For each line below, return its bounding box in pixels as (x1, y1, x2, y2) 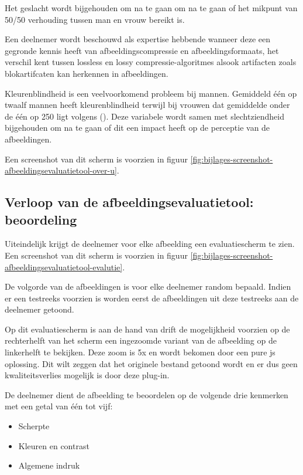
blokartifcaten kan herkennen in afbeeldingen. (5, 67, 168, 79)
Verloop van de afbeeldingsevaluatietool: (5, 193, 254, 211)
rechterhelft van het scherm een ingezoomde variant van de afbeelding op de (5, 334, 277, 347)
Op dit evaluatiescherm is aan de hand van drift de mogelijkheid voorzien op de (5, 323, 290, 335)
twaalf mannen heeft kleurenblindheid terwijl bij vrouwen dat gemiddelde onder (5, 99, 290, 111)
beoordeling (5, 210, 77, 228)
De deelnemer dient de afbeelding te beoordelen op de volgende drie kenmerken (5, 388, 288, 401)
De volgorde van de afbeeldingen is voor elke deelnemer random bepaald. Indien (5, 280, 291, 293)
